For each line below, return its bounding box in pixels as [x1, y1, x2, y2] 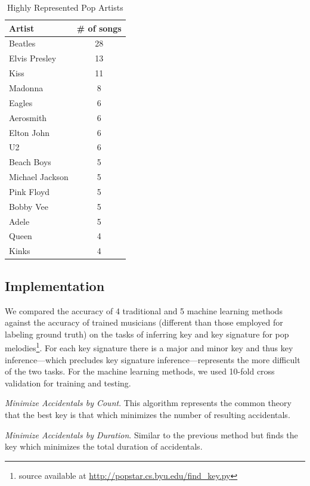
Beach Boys [9, 156, 51, 168]
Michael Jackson [9, 171, 69, 183]
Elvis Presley [9, 52, 57, 64]
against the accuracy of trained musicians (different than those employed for [5, 316, 283, 329]
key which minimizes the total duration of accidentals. [5, 440, 203, 453]
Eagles [9, 96, 33, 109]
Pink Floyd [9, 185, 50, 197]
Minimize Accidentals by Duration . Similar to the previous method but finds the [5, 428, 298, 441]
